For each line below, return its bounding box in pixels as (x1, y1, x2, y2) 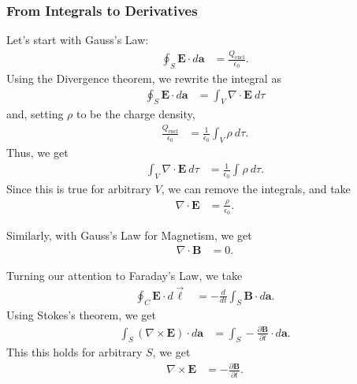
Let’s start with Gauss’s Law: (6, 32, 149, 48)
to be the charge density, (76, 106, 195, 122)
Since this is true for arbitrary (6, 180, 151, 196)
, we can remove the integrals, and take (161, 180, 351, 196)
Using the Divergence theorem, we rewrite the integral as (6, 69, 281, 86)
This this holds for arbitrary (6, 344, 143, 360)
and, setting (6, 106, 64, 122)
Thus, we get (6, 144, 69, 161)
